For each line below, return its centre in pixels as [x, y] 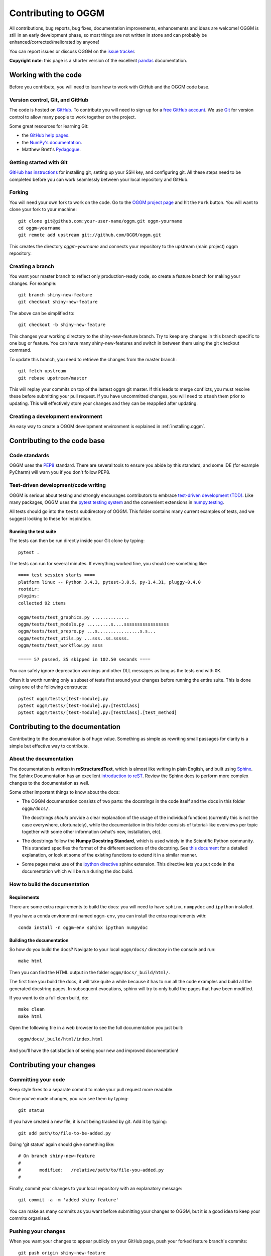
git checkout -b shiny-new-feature [62, 325]
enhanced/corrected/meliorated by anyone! [54, 42]
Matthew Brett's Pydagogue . [51, 149]
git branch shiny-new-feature [55, 295]
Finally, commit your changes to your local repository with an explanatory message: [96, 1188]
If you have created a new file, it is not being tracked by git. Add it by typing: [88, 1122]
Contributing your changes [52, 1065]
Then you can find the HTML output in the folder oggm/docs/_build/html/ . [90, 972]
